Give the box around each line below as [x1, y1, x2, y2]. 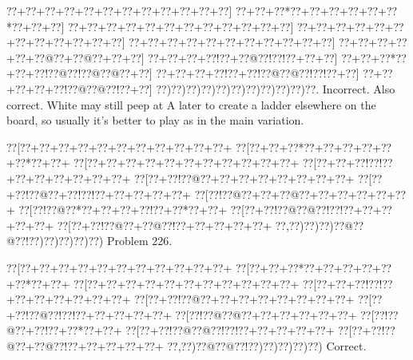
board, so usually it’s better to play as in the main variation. [6, 112, 304, 129]
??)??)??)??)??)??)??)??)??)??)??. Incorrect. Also [156, 80, 395, 97]
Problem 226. [106, 232, 173, 249]
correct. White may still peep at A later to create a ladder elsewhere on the [6, 96, 376, 113]
